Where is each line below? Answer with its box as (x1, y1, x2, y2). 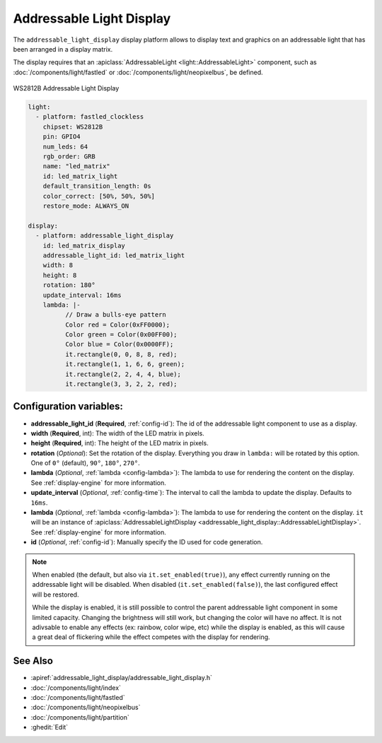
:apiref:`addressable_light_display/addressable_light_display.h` (30, 674, 212, 682)
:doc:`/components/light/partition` (30, 713, 130, 721)
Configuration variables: (13, 400, 124, 413)
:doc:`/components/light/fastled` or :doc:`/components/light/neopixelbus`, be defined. (13, 68, 263, 76)
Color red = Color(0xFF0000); (64, 320, 170, 329)
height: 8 (42, 271, 77, 279)
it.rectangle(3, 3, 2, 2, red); (64, 380, 178, 388)
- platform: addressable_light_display (35, 232, 174, 240)
